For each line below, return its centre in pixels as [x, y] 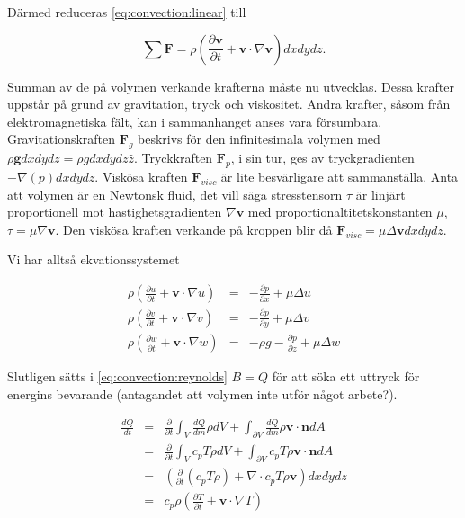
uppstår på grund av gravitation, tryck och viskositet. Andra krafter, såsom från [229, 104]
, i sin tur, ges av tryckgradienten [322, 158]
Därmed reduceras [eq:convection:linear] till [127, 12]
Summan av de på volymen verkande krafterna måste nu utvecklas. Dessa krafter [231, 86]
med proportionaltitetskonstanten [340, 212]
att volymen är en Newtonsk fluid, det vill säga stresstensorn [175, 194]
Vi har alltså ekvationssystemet [94, 259]
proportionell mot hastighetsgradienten [115, 212]
